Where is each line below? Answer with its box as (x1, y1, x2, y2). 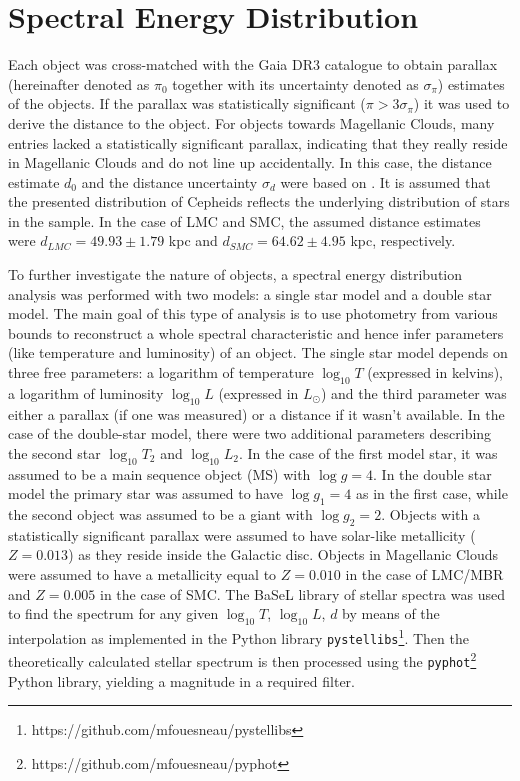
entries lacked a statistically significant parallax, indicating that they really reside (8, 132, 508, 153)
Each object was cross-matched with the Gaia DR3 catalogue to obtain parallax (8, 54, 498, 75)
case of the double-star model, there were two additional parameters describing (8, 423, 492, 444)
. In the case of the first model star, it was (238, 442, 498, 463)
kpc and (168, 230, 218, 251)
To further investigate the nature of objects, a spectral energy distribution (8, 264, 463, 285)
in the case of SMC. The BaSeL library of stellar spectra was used (100, 583, 505, 604)
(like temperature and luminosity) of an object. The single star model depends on (8, 342, 508, 363)
